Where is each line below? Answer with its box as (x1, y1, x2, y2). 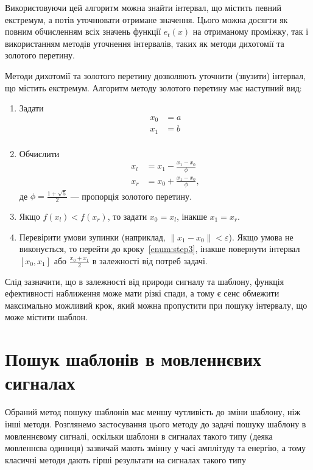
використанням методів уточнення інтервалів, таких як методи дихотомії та (5, 37, 284, 49)
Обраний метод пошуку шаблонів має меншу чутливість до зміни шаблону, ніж (5, 405, 301, 418)
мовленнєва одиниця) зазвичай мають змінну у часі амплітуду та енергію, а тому (5, 441, 306, 454)
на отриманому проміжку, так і (192, 25, 309, 38)
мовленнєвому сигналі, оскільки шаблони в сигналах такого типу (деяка (5, 429, 273, 442)
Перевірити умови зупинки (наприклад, (19, 230, 166, 243)
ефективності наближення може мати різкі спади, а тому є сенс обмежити (5, 287, 280, 300)
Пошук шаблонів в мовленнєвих (5, 346, 262, 371)
